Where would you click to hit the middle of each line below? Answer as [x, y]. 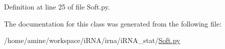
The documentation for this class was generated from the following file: [113, 23]
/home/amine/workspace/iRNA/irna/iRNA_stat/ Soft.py [92, 40]
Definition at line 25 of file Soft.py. [57, 6]
